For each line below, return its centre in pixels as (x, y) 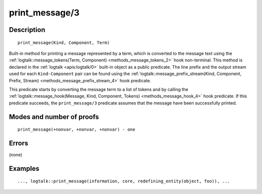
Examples (24, 169)
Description (27, 30)
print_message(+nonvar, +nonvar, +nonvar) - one (76, 130)
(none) (16, 155)
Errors (19, 143)
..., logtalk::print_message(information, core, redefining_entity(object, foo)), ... (124, 181)
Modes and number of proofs (54, 117)
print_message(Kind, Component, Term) (64, 43)
